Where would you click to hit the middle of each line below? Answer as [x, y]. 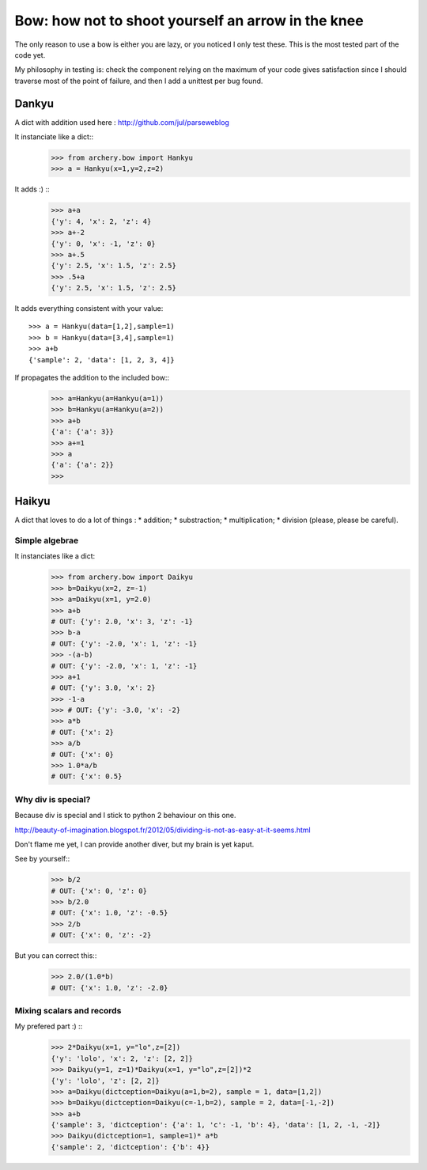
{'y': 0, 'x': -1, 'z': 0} [103, 244]
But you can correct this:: [56, 956]
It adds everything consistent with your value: [89, 309]
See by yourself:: [42, 859]
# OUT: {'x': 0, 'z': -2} [101, 935]
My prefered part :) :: [49, 1026]
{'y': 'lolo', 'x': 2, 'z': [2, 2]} [122, 1058]
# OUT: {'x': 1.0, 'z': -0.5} [110, 913]
